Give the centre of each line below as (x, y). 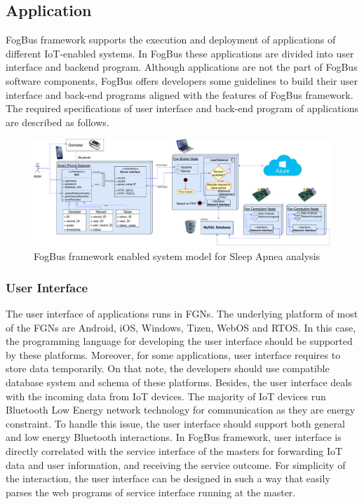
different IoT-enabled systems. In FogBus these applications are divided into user (180, 53)
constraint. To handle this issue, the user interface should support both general (175, 423)
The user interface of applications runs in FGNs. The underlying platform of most (182, 313)
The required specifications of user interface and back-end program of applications (182, 108)
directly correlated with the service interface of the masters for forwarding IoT (174, 450)
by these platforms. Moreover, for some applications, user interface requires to (173, 354)
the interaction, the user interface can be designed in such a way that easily (168, 478)
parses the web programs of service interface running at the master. (151, 492)
